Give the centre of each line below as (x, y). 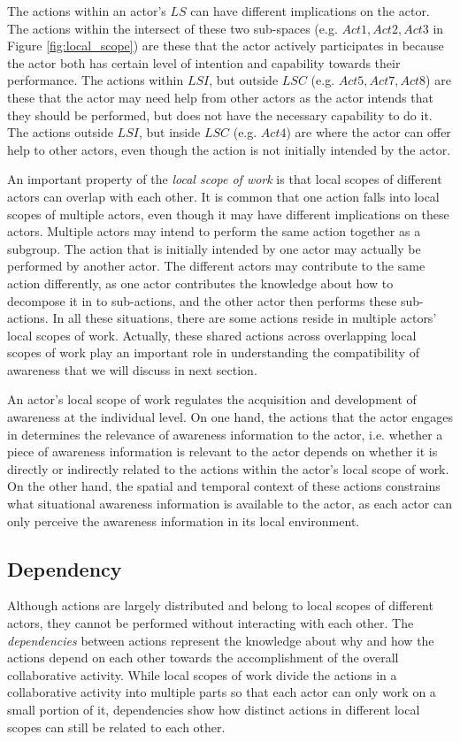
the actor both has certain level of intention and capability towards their (204, 62)
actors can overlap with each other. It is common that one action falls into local (223, 196)
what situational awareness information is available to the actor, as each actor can (230, 504)
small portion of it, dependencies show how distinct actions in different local (214, 709)
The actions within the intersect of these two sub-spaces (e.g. (172, 28)
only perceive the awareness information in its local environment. (184, 520)
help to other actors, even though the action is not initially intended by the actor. (229, 149)
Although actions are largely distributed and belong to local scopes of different (220, 605)
